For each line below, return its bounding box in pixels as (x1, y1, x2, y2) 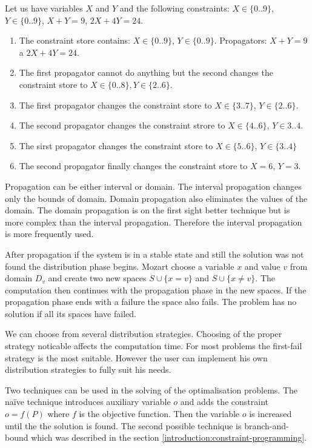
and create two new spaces (48, 272, 147, 284)
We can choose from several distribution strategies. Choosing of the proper (5, 327, 282, 340)
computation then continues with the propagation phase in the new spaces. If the (5, 283, 307, 296)
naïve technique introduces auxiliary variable (5, 395, 171, 408)
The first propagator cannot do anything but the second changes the (19, 66, 273, 79)
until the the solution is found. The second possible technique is (5, 419, 242, 432)
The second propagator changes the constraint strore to (19, 119, 225, 132)
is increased (249, 407, 292, 420)
